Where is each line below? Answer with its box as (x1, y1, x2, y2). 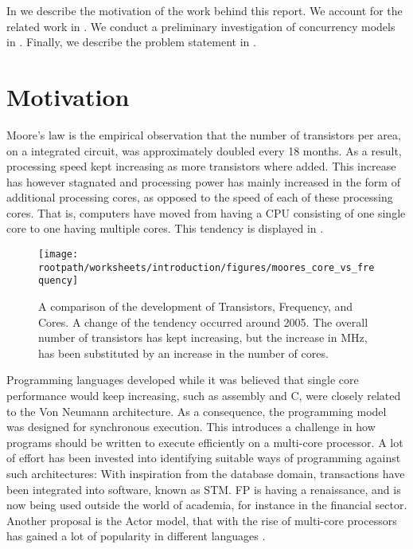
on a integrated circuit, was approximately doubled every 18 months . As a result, (6, 142, 402, 159)
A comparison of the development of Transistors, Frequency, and (38, 298, 353, 315)
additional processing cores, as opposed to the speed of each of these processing (6, 189, 393, 206)
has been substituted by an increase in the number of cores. (38, 344, 329, 361)
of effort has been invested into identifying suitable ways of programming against (6, 449, 401, 466)
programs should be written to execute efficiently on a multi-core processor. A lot (6, 433, 403, 450)
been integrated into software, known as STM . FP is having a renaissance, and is (6, 480, 401, 497)
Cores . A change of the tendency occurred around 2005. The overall (38, 313, 368, 330)
